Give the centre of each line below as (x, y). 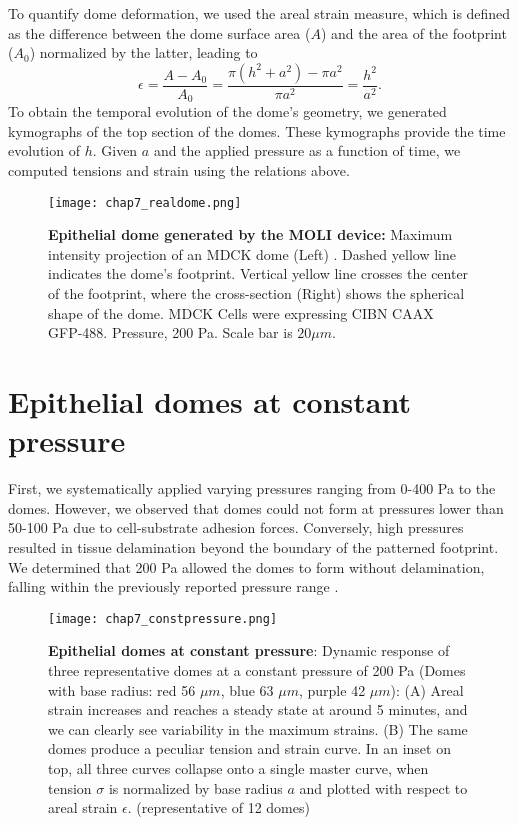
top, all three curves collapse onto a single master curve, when (238, 767)
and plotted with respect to (383, 787)
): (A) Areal (427, 689)
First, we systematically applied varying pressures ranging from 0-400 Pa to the (252, 488)
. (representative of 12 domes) (218, 807)
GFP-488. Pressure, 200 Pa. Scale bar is (170, 332)
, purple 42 (332, 689)
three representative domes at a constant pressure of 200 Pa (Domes (257, 669)
